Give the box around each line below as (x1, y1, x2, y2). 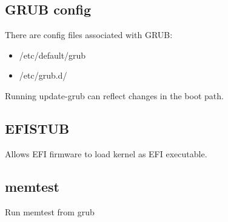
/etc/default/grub (19, 48, 86, 61)
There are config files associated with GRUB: (5, 28, 173, 41)
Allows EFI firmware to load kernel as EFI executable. (5, 147, 207, 160)
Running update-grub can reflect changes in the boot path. (5, 89, 224, 102)
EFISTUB (5, 119, 70, 137)
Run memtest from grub (5, 205, 95, 218)
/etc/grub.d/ (19, 69, 67, 82)
